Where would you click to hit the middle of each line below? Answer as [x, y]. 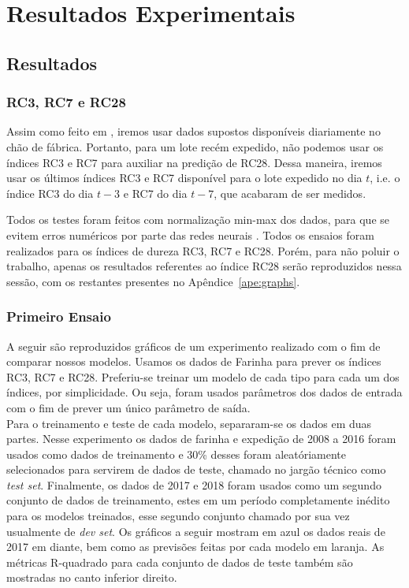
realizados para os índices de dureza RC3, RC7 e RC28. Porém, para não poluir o [203, 250]
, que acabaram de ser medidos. [290, 193]
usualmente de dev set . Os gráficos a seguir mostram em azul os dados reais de [196, 531]
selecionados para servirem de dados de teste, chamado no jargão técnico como [196, 469]
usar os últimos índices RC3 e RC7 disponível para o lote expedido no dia [184, 178]
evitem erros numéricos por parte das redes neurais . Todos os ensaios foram [190, 234]
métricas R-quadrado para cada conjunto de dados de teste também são [180, 562]
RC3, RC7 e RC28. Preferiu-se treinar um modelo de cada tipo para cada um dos [203, 376]
